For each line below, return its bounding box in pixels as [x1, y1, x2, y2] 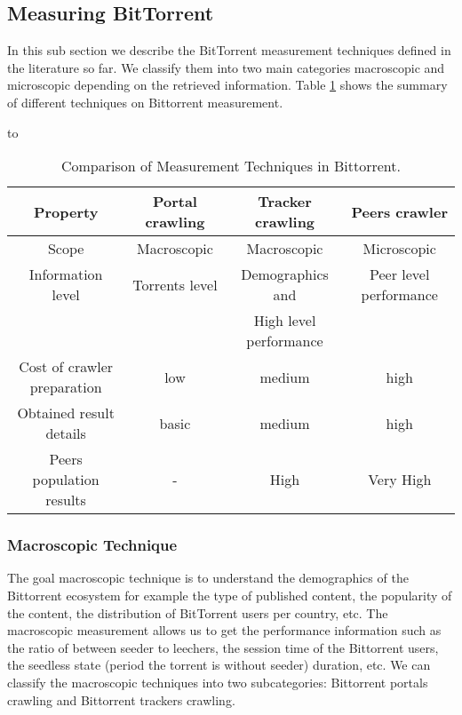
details [45, 423, 86, 444]
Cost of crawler [19, 356, 114, 377]
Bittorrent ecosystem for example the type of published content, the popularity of [7, 585, 452, 604]
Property [33, 201, 99, 222]
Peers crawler [351, 201, 448, 222]
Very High [368, 469, 432, 490]
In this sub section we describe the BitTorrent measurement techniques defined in [7, 41, 451, 60]
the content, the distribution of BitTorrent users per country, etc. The [7, 603, 388, 622]
